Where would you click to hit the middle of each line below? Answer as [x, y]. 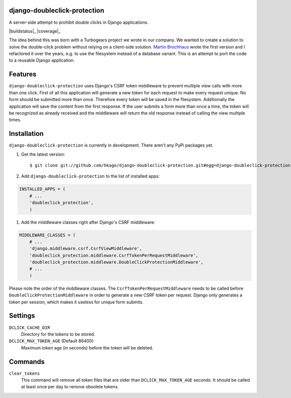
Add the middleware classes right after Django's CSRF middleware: [88, 222]
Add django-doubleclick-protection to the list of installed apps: [90, 176]
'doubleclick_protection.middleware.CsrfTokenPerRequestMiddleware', [114, 255]
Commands [27, 362]
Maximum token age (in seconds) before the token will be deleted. [87, 348]
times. [15, 120]
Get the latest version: [43, 154]
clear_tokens [24, 373]
